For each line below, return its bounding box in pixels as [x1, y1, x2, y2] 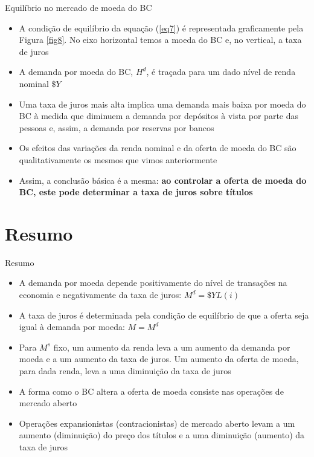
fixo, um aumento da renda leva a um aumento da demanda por [53, 340, 290, 353]
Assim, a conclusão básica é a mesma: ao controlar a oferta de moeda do [19, 173, 307, 186]
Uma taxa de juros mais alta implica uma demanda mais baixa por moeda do [19, 97, 306, 110]
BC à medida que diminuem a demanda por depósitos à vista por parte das [19, 109, 299, 122]
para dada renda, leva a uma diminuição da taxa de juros [19, 365, 231, 377]
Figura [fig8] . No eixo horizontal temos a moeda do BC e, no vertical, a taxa [19, 33, 302, 46]
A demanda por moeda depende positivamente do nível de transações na [19, 276, 287, 289]
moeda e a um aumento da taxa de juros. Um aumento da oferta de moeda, [19, 352, 299, 365]
